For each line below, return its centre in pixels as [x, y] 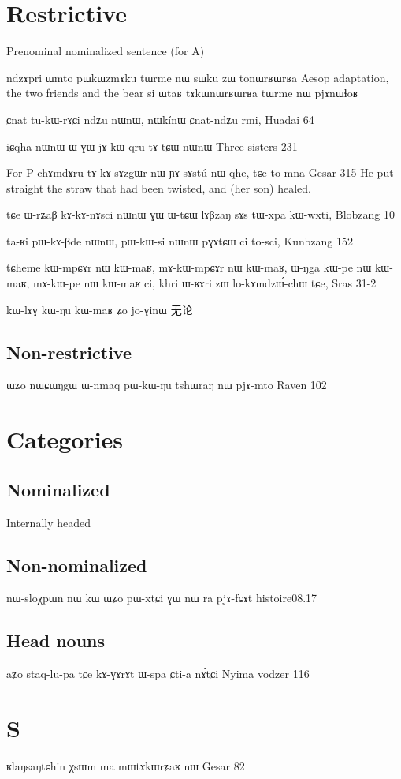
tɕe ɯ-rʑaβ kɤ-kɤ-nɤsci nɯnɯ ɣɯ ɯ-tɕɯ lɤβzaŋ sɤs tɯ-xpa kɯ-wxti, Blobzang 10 [200, 214]
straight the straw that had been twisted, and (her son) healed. [159, 187]
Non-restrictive [69, 352]
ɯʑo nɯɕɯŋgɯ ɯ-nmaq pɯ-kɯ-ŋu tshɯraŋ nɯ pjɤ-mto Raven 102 [167, 385]
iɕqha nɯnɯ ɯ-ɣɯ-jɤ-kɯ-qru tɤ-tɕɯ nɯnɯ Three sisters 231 [152, 146]
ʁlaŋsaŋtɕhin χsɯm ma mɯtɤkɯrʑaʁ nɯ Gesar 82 [126, 765]
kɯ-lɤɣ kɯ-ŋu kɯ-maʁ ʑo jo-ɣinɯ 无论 [100, 309]
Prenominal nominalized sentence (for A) [106, 51]
